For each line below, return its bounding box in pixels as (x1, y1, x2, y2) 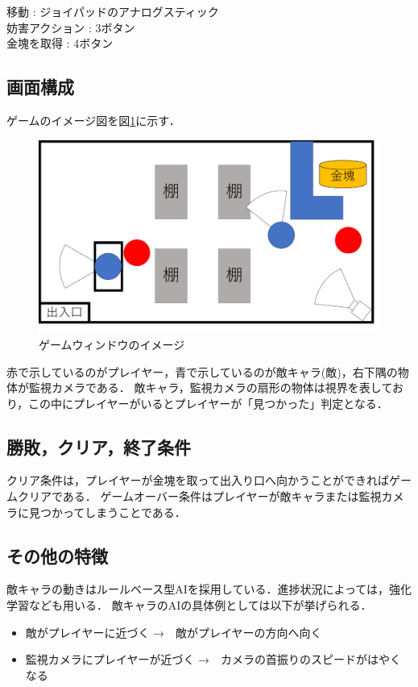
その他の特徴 (6, 543, 108, 568)
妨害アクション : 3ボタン (6, 19, 135, 35)
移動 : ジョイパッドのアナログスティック (6, 3, 219, 19)
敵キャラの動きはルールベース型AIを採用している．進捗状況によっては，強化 (6, 581, 412, 597)
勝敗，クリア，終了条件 (6, 434, 191, 459)
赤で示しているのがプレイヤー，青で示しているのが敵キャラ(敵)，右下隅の (6, 363, 398, 380)
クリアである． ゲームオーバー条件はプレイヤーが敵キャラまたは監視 (17, 488, 382, 505)
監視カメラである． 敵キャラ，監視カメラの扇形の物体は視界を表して (28, 379, 392, 396)
